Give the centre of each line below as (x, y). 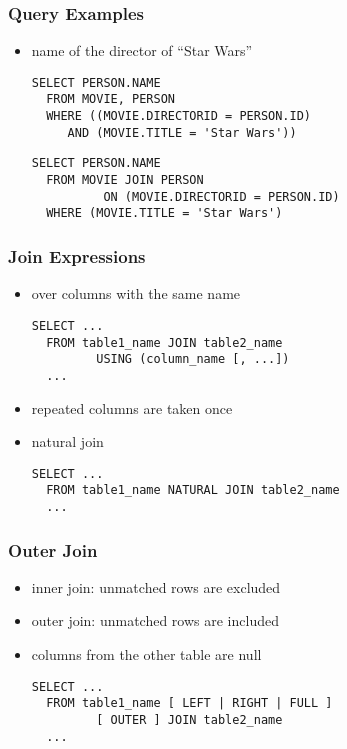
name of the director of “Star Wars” (142, 50)
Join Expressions (77, 255)
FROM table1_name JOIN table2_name (164, 342)
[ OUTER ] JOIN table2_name (189, 719)
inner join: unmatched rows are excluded (156, 586)
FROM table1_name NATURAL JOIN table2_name (193, 490)
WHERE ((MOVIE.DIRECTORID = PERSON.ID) (178, 116)
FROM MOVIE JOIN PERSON (125, 180)
